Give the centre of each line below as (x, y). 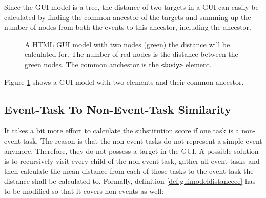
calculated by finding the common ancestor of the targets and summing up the (128, 17)
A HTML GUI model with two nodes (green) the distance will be (127, 44)
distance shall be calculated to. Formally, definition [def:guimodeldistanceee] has (130, 181)
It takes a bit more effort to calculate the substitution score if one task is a (122, 131)
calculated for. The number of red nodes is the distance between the (131, 54)
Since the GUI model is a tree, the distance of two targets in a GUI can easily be (131, 7)
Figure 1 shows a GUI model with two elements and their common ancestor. (124, 81)
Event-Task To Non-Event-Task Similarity (118, 109)
